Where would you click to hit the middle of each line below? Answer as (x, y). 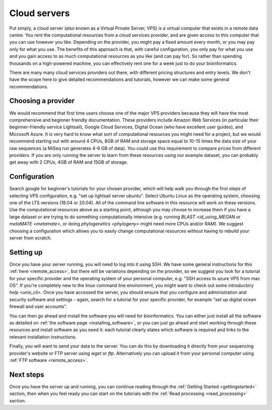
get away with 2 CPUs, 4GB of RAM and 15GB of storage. (69, 162)
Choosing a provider (42, 101)
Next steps (27, 375)
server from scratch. (31, 238)
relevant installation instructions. (43, 337)
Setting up (26, 252)
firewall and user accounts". (38, 306)
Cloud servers (40, 13)
